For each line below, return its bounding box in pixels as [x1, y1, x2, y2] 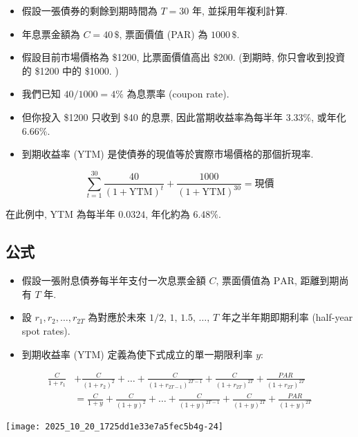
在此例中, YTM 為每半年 [6, 207, 115, 221]
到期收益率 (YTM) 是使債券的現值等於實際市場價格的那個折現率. [21, 147, 314, 161]
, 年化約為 [145, 207, 190, 221]
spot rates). [21, 324, 70, 338]
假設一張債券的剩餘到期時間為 [21, 3, 158, 17]
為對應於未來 [88, 310, 147, 324]
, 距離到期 [294, 273, 339, 288]
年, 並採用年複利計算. [191, 3, 288, 17]
